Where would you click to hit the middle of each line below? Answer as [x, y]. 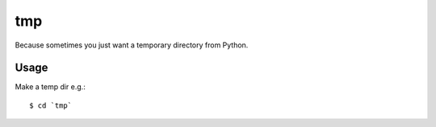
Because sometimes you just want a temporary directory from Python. [132, 45]
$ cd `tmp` [51, 105]
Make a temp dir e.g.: [50, 87]
